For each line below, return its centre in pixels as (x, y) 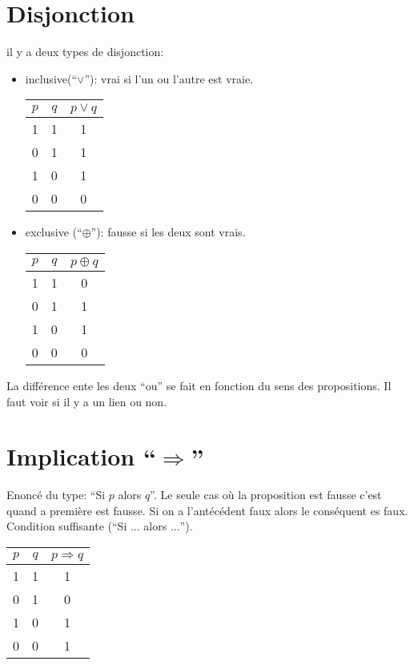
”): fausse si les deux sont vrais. (168, 232)
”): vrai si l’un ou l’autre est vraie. (169, 78)
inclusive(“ (51, 78)
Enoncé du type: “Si (56, 495)
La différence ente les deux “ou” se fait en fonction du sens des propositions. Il (199, 385)
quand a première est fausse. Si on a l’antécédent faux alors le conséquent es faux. (207, 510)
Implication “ (81, 456)
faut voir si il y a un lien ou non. (87, 401)
